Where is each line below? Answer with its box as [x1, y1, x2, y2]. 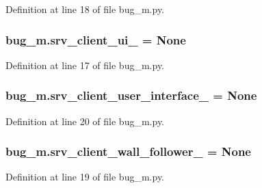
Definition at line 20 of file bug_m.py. [5, 113, 165, 128]
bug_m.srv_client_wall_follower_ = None [5, 143, 251, 160]
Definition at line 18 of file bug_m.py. [5, 2, 165, 16]
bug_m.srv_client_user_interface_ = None [5, 87, 257, 104]
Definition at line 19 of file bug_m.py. [5, 170, 165, 184]
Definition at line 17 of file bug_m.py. [5, 57, 165, 72]
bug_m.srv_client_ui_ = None [5, 31, 186, 48]
